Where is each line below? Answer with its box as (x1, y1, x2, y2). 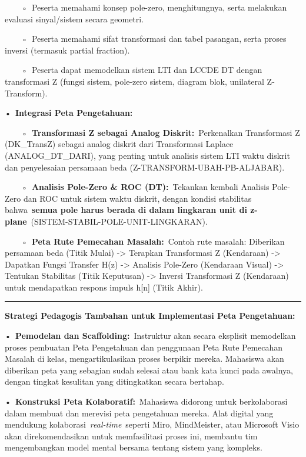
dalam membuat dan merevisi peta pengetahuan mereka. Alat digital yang (5, 406, 274, 419)
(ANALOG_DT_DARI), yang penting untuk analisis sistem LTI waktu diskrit (5, 149, 290, 161)
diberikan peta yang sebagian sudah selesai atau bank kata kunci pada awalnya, (5, 363, 293, 376)
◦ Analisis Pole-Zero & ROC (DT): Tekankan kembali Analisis (21, 181, 270, 193)
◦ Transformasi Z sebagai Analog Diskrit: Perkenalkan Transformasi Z (21, 126, 300, 138)
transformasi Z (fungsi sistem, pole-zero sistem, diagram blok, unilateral (5, 75, 264, 87)
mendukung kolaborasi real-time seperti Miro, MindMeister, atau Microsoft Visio (5, 418, 300, 431)
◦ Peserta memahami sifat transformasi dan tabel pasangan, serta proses (21, 32, 287, 45)
